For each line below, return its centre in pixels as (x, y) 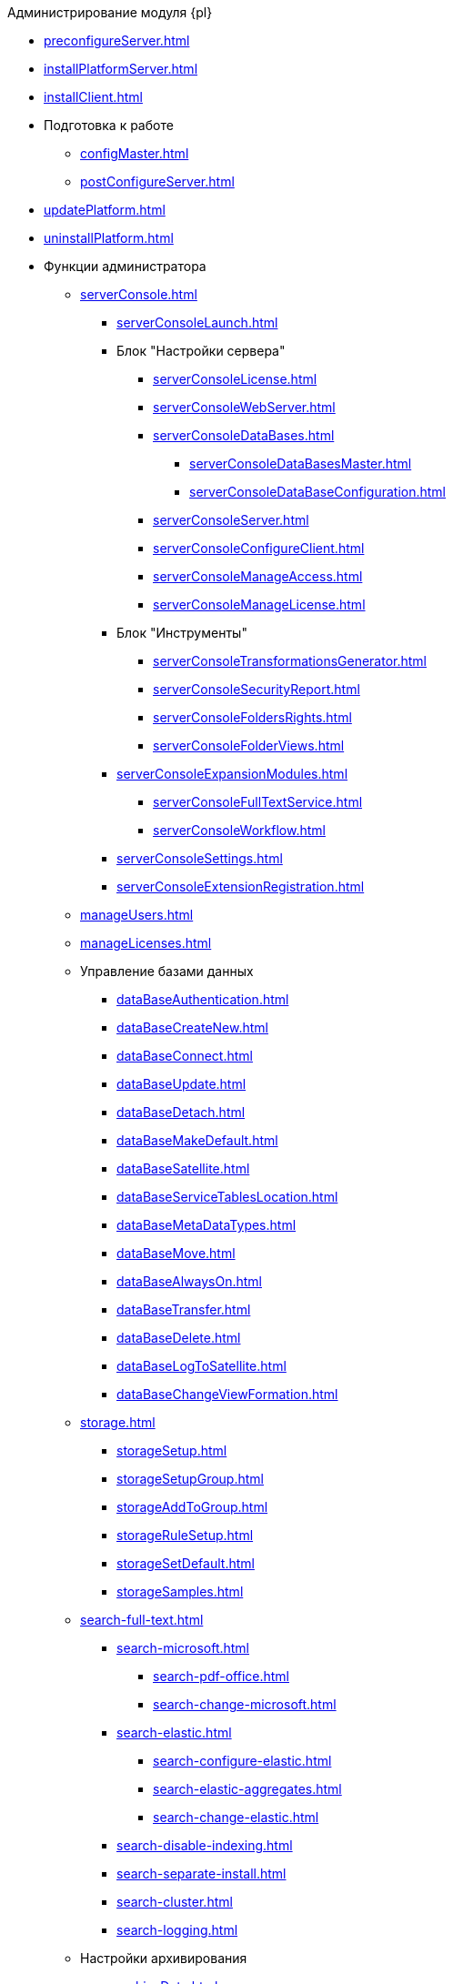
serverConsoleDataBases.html (244, 435)
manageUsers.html (137, 915)
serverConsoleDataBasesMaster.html (301, 463)
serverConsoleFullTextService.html (258, 802)
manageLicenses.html (146, 943)
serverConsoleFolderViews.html (249, 745)
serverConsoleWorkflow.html (239, 830)
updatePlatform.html (105, 210)
